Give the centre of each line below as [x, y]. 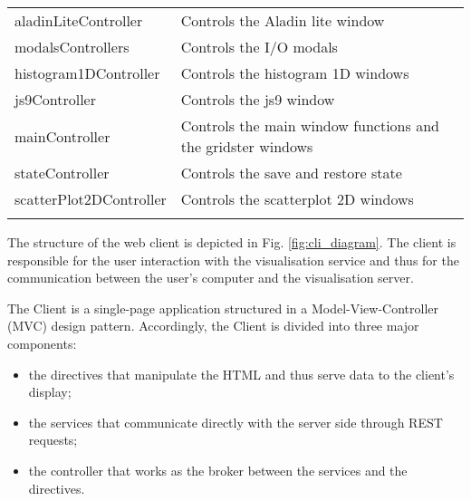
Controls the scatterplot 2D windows [297, 199]
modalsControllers [72, 47]
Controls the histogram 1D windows [295, 73]
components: [42, 343]
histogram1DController [87, 73]
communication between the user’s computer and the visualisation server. [211, 278]
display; [50, 392]
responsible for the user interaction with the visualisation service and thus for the [233, 260]
